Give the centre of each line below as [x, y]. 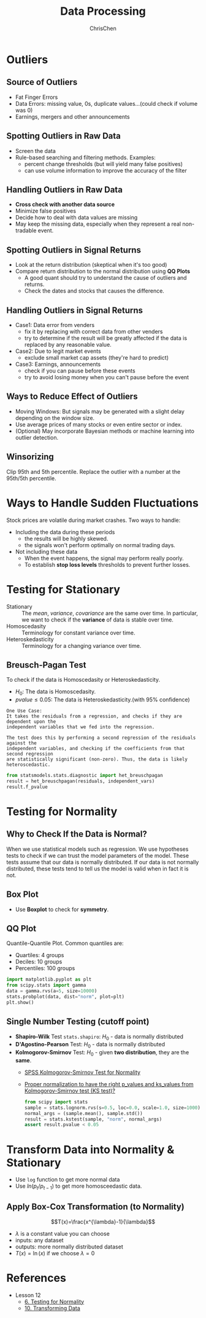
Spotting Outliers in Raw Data [63, 136]
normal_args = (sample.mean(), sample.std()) [83, 1113]
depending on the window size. [55, 418]
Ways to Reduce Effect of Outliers [72, 397]
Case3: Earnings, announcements [58, 364]
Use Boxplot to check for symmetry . [62, 909]
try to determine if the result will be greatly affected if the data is [106, 338]
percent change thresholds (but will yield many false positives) [103, 164]
